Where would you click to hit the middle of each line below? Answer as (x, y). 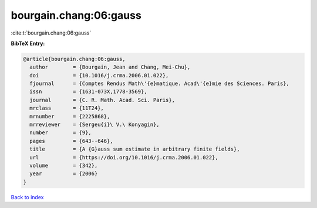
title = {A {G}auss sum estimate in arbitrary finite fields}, (135, 149)
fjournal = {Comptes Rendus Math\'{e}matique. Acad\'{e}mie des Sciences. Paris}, (160, 84)
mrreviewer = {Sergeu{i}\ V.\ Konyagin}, (95, 125)
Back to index (27, 197)
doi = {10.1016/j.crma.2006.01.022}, (99, 75)
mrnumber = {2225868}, (70, 116)
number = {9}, (61, 133)
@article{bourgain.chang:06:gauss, (74, 59)
